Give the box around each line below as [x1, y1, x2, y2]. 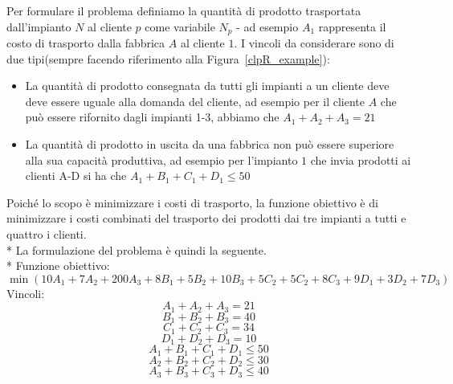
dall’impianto [6, 18, 71, 35]
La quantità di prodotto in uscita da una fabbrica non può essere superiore [25, 136, 394, 153]
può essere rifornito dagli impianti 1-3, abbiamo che [25, 108, 280, 125]
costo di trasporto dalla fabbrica [6, 35, 165, 51]
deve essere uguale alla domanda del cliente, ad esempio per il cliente [25, 92, 365, 109]
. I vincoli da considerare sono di [234, 35, 394, 51]
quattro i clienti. [6, 225, 87, 242]
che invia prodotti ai [310, 151, 411, 168]
